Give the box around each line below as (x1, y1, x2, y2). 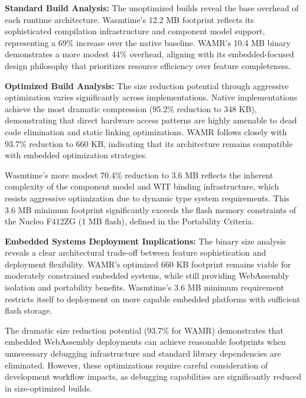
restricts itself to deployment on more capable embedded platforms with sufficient (5, 292, 300, 305)
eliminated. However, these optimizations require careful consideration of (5, 358, 268, 371)
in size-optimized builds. (5, 381, 92, 394)
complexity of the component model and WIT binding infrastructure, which (5, 180, 279, 193)
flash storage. (5, 304, 53, 317)
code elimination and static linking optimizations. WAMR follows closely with (5, 125, 287, 138)
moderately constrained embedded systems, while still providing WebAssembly (5, 269, 289, 282)
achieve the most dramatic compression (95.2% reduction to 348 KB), (5, 102, 257, 115)
